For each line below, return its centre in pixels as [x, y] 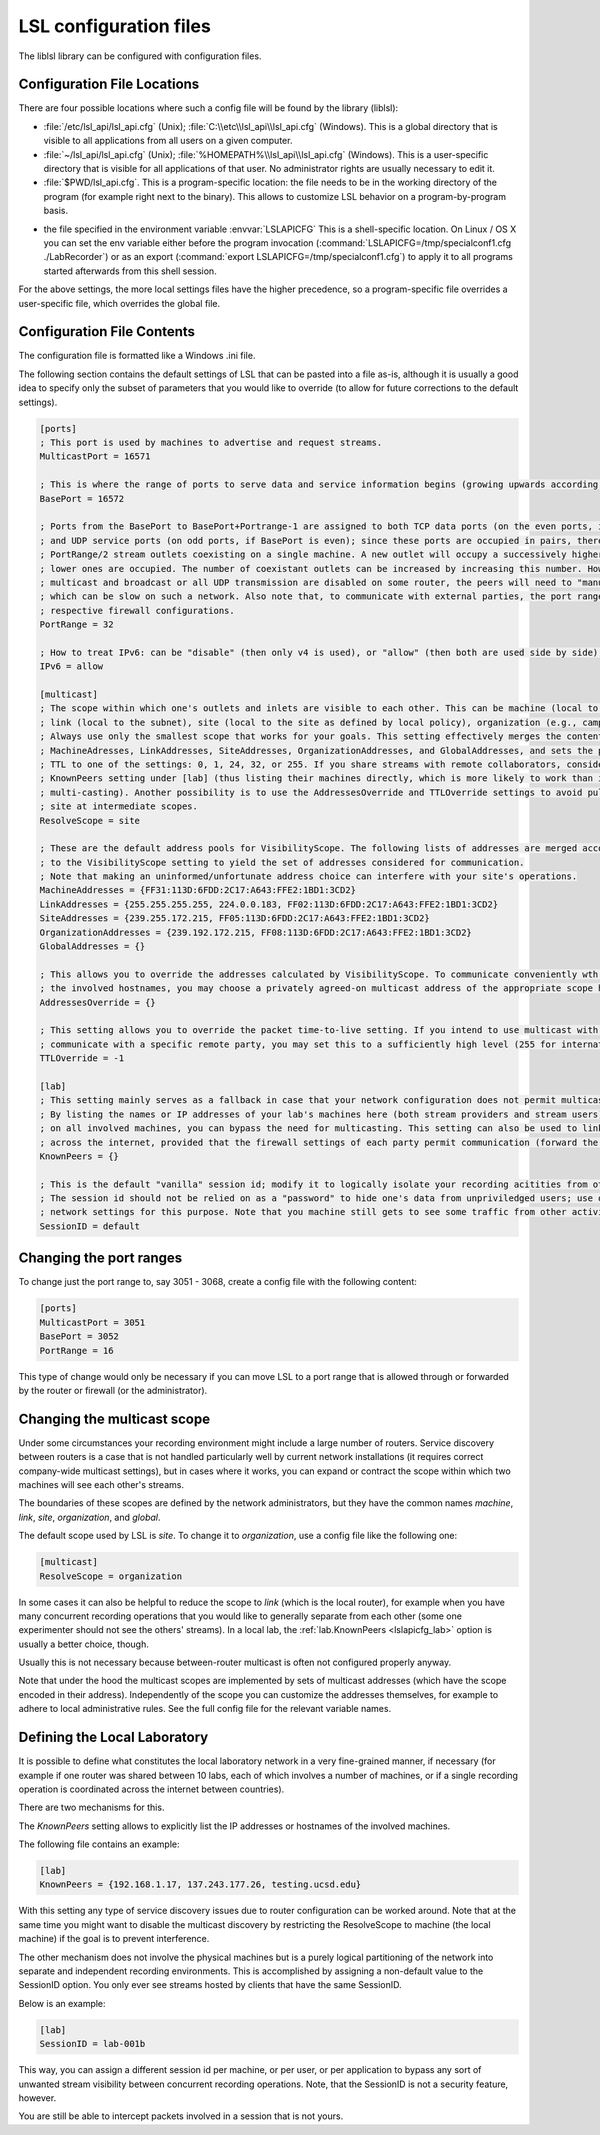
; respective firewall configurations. [137, 610]
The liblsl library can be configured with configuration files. [140, 56]
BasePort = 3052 [79, 1336]
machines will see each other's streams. [101, 1484]
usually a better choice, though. [84, 1644]
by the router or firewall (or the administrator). [113, 1390]
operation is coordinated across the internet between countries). [151, 1789]
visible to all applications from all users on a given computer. [168, 141]
